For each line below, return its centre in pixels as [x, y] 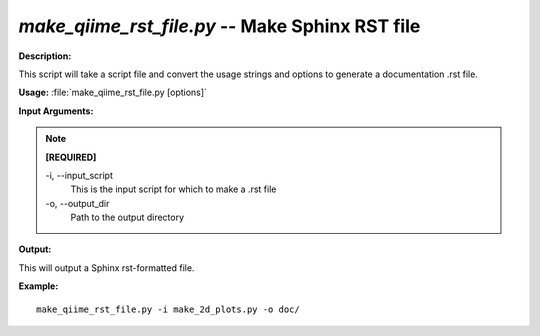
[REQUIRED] [71, 157]
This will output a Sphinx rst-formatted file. [106, 267]
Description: [45, 56]
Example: [38, 286]
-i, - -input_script [79, 175]
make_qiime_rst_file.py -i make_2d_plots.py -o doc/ [168, 309]
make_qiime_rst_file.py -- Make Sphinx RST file [219, 26]
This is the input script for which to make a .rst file [173, 189]
